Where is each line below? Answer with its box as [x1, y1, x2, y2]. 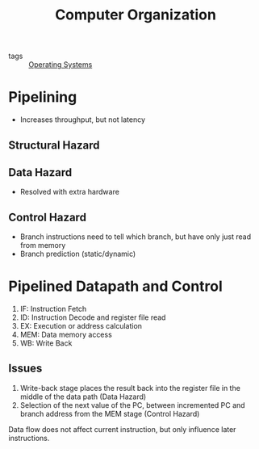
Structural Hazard [8, 138, 100, 152]
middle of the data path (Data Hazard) [19, 392, 147, 401]
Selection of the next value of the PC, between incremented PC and [19, 400, 245, 409]
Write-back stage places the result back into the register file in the [19, 383, 240, 392]
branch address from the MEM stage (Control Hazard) [19, 409, 200, 418]
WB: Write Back [19, 338, 73, 348]
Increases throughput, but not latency [19, 115, 146, 124]
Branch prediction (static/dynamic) [19, 249, 136, 259]
